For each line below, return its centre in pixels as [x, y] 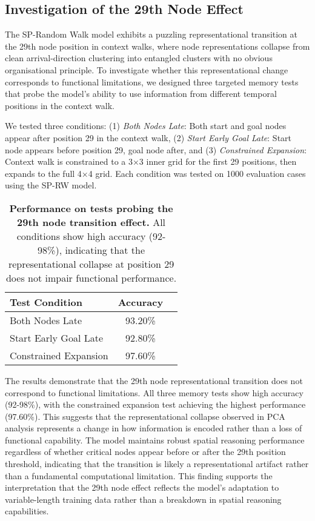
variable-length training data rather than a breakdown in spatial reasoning [143, 499]
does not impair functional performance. [91, 277]
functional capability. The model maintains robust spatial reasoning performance [155, 440]
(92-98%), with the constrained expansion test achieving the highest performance [155, 404]
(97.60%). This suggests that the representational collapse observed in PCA [145, 416]
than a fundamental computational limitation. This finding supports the [139, 475]
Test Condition [46, 302]
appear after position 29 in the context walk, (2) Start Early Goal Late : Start [148, 137]
